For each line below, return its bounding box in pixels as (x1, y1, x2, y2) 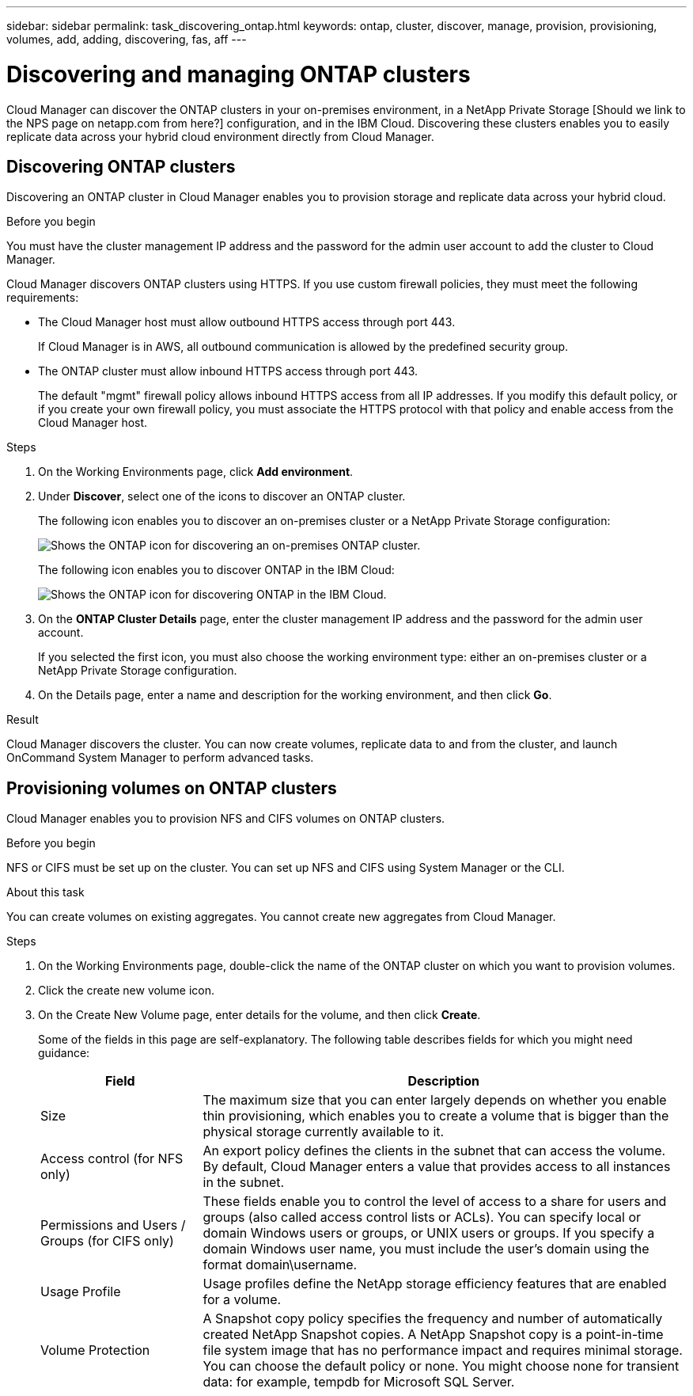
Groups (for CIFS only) (40, 1233, 174, 1250)
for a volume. (203, 1291, 282, 1308)
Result (6, 713, 39, 727)
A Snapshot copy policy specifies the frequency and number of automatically (203, 1310, 663, 1327)
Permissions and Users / (40, 1217, 186, 1234)
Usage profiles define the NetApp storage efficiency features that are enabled (203, 1276, 667, 1292)
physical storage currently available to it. (203, 1124, 445, 1140)
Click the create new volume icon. (38, 983, 215, 998)
